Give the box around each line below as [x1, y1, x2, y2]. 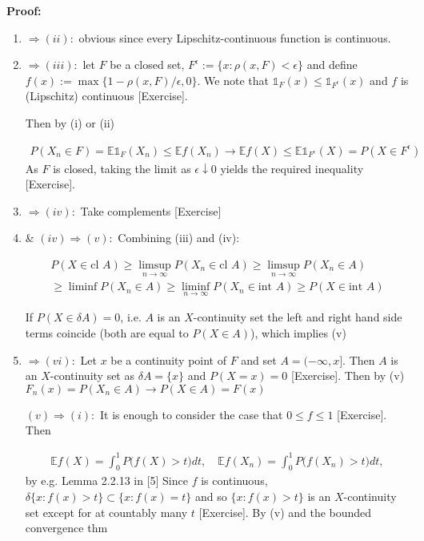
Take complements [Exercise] [80, 202, 222, 219]
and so [194, 487, 227, 504]
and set [241, 351, 277, 368]
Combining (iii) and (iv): [118, 229, 240, 246]
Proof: [6, 2, 42, 18]
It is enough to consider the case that [100, 406, 283, 422]
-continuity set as [50, 367, 134, 384]
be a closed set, [110, 56, 185, 73]
